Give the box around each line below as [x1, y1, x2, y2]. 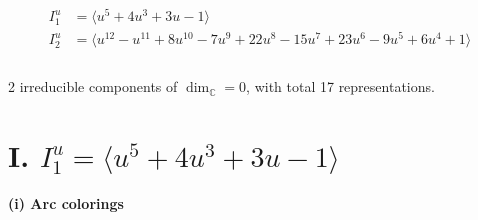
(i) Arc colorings [8, 193, 124, 213]
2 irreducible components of [8, 76, 178, 97]
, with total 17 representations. [246, 76, 435, 97]
